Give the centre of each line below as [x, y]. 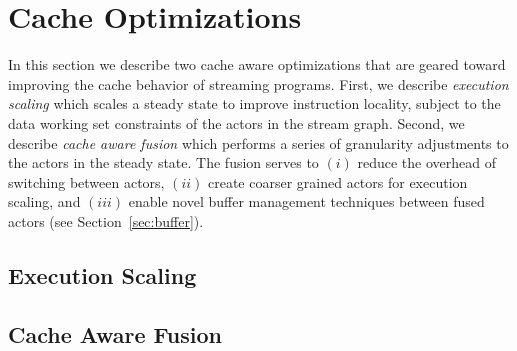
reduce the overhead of [426, 162]
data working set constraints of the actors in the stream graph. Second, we [236, 122]
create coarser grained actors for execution [337, 181]
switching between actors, [86, 181]
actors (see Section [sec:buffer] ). [106, 220]
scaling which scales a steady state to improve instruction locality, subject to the [254, 103]
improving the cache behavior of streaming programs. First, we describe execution [258, 83]
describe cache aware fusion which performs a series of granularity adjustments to [258, 142]
